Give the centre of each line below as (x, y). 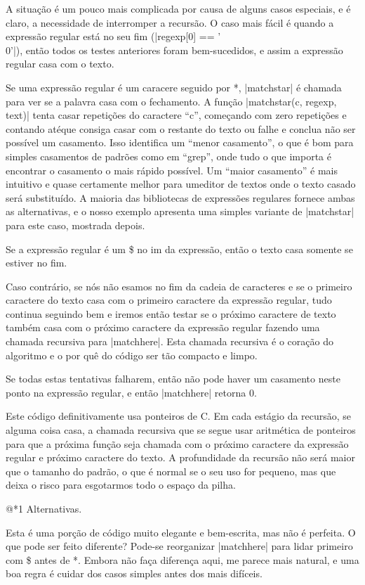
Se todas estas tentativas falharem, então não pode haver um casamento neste (173, 379)
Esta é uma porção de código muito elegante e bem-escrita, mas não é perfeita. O (181, 532)
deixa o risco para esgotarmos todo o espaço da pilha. (121, 485)
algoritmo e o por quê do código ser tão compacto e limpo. (132, 355)
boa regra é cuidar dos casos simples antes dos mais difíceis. (134, 573)
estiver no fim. (36, 263)
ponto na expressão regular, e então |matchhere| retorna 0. (131, 392)
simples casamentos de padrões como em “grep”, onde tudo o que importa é (168, 156)
